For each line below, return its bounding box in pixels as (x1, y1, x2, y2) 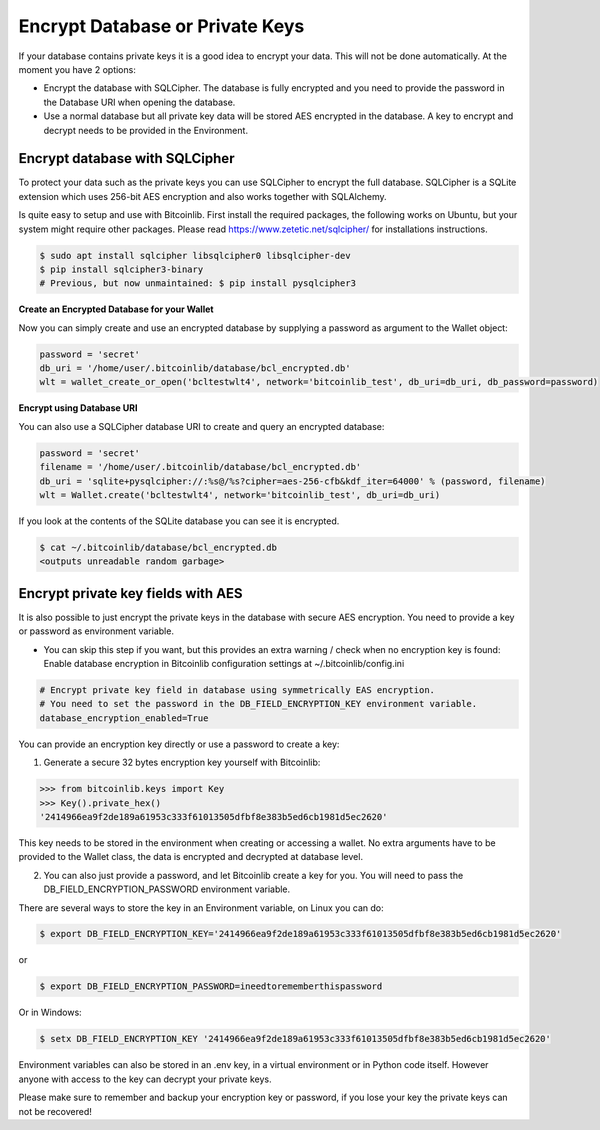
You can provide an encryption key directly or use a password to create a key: (18, 738, 340, 750)
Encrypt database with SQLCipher (18, 150, 235, 167)
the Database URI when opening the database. (43, 96, 236, 108)
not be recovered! (18, 1105, 92, 1117)
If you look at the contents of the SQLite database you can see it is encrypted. (18, 515, 340, 527)
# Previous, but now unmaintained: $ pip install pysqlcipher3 (39, 278, 357, 289)
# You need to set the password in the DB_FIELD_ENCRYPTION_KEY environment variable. (39, 698, 478, 710)
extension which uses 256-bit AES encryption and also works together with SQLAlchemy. (18, 190, 387, 202)
